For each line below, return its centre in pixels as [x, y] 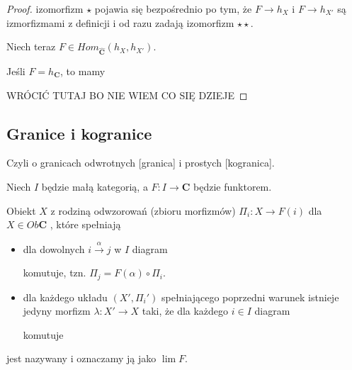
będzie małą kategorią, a [95, 186]
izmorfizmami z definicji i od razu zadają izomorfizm [120, 22]
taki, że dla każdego [185, 311]
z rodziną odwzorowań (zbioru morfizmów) [143, 210]
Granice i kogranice [79, 133]
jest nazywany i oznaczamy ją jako [81, 358]
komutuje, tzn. [55, 273]
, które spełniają [85, 224]
